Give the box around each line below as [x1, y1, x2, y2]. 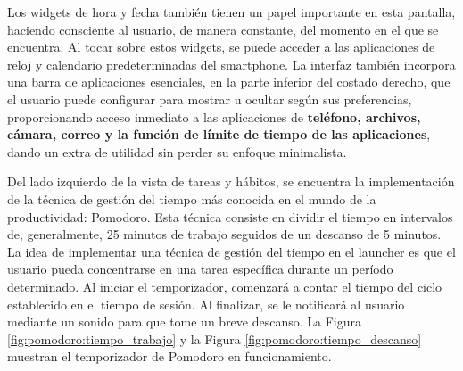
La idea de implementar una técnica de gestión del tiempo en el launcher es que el [7, 242, 456, 260]
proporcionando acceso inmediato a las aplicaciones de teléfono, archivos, [7, 107, 421, 126]
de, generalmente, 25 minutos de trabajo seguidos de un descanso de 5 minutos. [7, 225, 442, 243]
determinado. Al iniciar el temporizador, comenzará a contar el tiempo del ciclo [7, 276, 442, 295]
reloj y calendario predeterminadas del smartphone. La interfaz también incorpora [7, 54, 456, 73]
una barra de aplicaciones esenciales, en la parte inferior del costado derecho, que [7, 72, 451, 91]
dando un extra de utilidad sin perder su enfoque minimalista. [7, 142, 347, 161]
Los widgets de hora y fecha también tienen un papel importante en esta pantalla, [7, 3, 456, 21]
